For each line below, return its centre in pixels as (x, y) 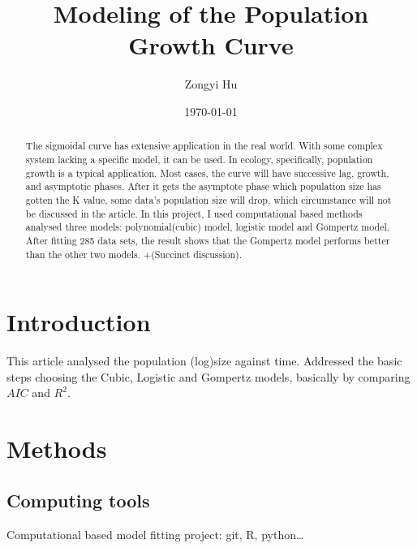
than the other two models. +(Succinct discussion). (133, 254)
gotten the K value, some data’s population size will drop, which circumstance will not (208, 199)
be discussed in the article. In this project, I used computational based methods (194, 213)
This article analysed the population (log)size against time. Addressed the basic (204, 361)
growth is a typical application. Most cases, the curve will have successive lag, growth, (207, 173)
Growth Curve (211, 45)
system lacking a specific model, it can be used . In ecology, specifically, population (199, 159)
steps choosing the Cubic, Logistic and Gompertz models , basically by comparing (208, 376)
